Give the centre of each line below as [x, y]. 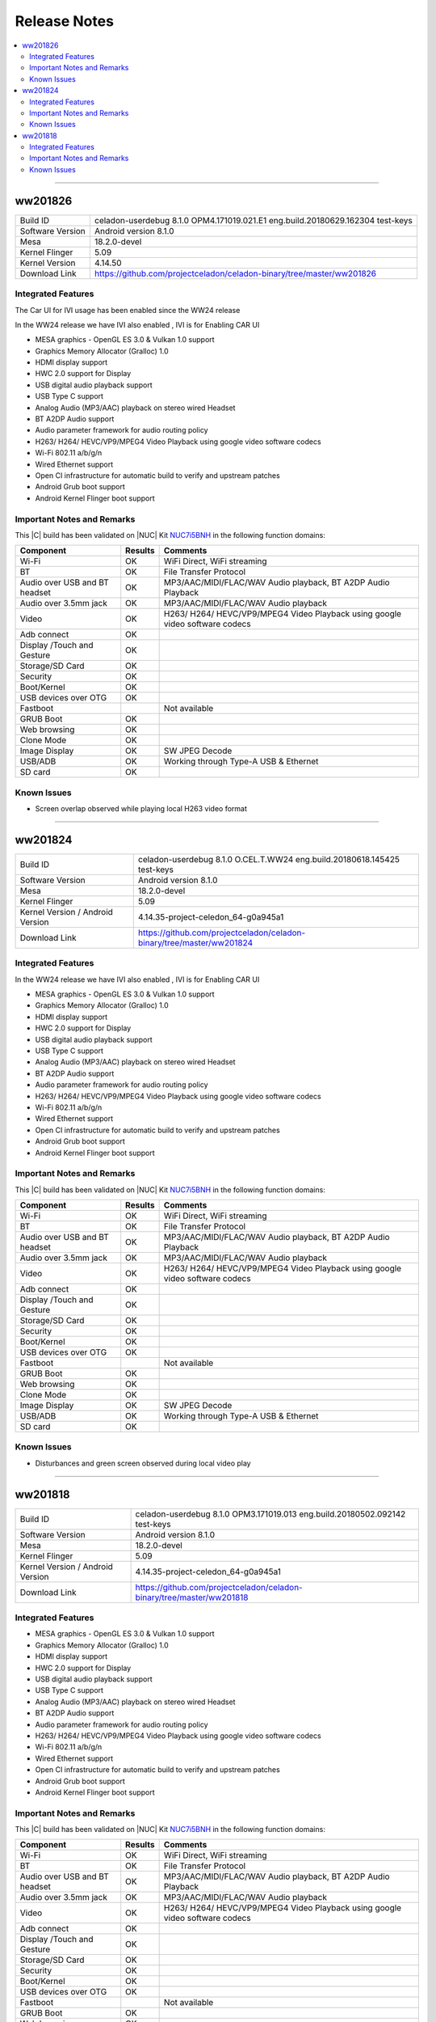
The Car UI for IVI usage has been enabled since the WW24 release [128, 310]
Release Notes [65, 21]
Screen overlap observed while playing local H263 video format [141, 809]
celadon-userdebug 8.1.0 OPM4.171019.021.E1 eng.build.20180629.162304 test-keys [254, 220]
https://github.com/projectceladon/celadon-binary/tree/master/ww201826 [235, 273]
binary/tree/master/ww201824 [195, 942]
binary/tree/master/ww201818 [192, 1597]
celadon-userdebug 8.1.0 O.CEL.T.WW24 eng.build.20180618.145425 [268, 859]
